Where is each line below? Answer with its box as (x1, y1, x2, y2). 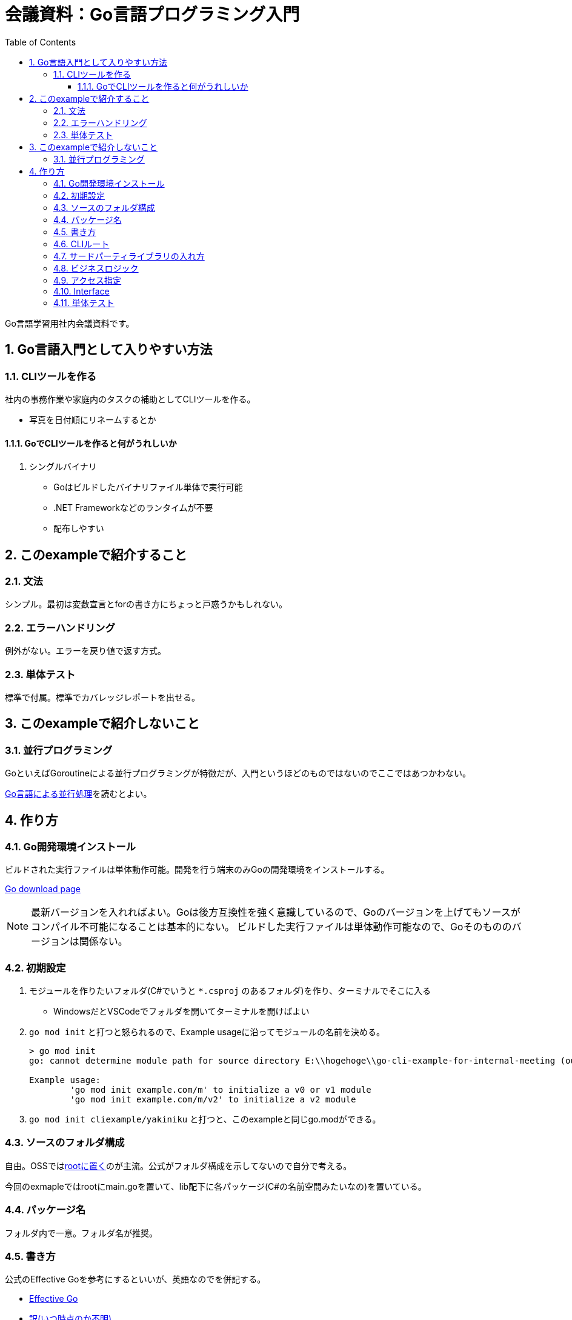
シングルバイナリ (29, 461, 97, 472)
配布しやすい (53, 523, 104, 534)
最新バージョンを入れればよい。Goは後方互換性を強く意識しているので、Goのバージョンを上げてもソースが (31, 906, 520, 919)
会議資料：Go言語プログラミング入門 (5, 4, 300, 25)
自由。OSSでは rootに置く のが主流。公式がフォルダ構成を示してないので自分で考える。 (5, 1160, 352, 1171)
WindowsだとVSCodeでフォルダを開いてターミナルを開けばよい (53, 1006, 310, 1017)
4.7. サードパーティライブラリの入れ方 (53, 250, 205, 261)
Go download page (5, 884, 81, 895)
